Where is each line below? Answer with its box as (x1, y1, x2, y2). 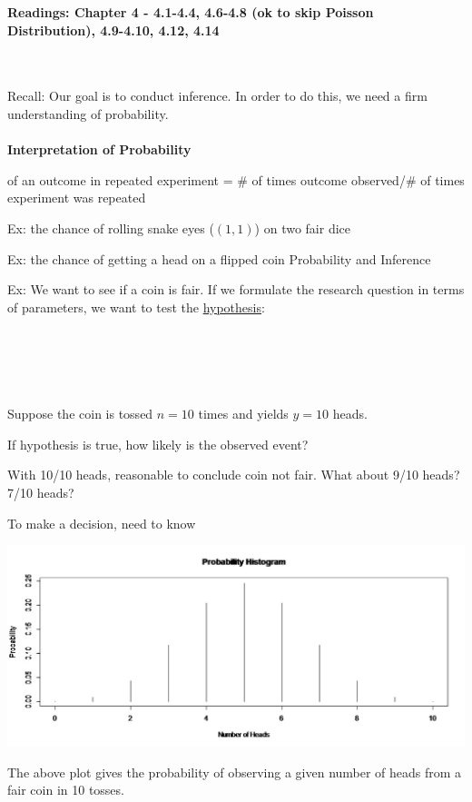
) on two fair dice (254, 218, 350, 237)
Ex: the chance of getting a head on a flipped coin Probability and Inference (7, 249, 431, 268)
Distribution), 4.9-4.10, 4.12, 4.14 (7, 20, 220, 39)
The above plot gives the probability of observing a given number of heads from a (7, 762, 462, 781)
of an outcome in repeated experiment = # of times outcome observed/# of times (7, 170, 465, 189)
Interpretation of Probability (7, 140, 192, 159)
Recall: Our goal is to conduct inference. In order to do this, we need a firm (7, 86, 428, 105)
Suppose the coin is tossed (7, 404, 153, 423)
